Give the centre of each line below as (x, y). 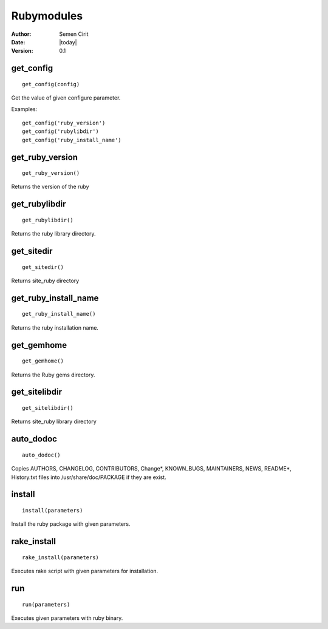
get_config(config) (51, 84)
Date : (18, 42)
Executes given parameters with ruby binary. (67, 618)
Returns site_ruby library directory (54, 421)
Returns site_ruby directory (45, 281)
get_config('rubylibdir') (61, 131)
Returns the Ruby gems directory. (53, 375)
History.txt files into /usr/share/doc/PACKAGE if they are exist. (89, 477)
